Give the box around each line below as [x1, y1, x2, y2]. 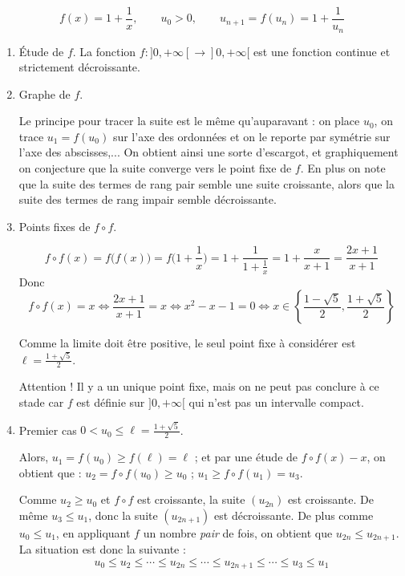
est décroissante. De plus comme [214, 506, 374, 523]
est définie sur [76, 394, 145, 411]
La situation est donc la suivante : [18, 541, 186, 558]
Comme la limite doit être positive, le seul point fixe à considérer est [18, 335, 356, 351]
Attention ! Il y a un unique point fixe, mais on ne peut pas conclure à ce [18, 378, 379, 395]
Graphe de [18, 85, 71, 102]
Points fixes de [18, 217, 91, 234]
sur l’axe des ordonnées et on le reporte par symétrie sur [112, 128, 391, 144]
